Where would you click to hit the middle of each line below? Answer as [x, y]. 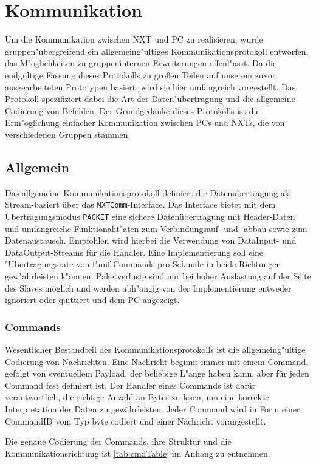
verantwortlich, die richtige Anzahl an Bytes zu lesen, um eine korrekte [137, 397]
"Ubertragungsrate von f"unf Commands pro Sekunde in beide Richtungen [143, 264]
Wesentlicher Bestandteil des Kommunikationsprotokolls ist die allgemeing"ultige [155, 349]
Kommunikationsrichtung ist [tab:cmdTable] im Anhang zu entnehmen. [138, 453]
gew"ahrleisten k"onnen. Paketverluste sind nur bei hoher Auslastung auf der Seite [158, 275]
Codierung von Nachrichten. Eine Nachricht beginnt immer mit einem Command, [157, 361]
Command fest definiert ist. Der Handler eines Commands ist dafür [130, 385]
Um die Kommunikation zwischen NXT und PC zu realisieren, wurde [134, 39]
